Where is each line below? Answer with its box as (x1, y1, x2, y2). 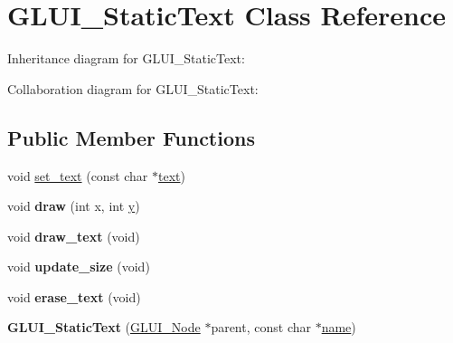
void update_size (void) (7, 257, 150, 276)
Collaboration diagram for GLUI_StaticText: (7, 79, 259, 98)
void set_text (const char (7, 166, 148, 185)
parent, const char (211, 318, 311, 337)
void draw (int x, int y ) (7, 196, 140, 215)
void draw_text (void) (7, 226, 140, 245)
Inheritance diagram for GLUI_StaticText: (7, 49, 245, 68)
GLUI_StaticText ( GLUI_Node (7, 318, 201, 337)
